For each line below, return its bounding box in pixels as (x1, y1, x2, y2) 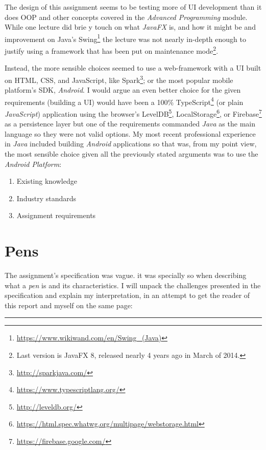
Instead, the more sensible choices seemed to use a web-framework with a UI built (5, 62, 261, 73)
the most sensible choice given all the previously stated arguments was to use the (5, 148, 258, 159)
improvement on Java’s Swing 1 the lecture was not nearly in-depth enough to (5, 32, 246, 44)
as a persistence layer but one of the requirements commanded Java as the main (5, 118, 255, 129)
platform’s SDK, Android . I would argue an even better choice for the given (5, 84, 241, 95)
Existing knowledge (16, 176, 77, 186)
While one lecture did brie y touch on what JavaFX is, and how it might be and (5, 22, 256, 32)
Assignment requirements (16, 210, 96, 221)
